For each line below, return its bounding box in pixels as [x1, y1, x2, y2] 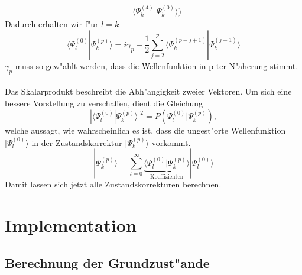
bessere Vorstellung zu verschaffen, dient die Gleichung [5, 96, 203, 109]
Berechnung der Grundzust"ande [5, 253, 210, 271]
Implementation [5, 213, 137, 237]
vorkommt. [151, 136, 191, 148]
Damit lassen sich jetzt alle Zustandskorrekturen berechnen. [5, 178, 222, 190]
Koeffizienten [150, 173, 184, 180]
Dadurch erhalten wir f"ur [5, 18, 99, 30]
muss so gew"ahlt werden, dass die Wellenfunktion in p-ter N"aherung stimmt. [15, 59, 298, 72]
